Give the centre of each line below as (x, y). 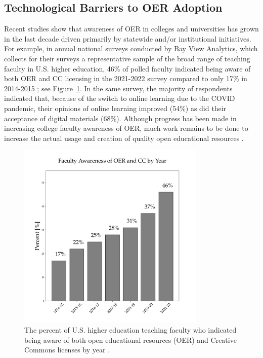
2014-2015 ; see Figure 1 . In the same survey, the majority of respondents (118, 88)
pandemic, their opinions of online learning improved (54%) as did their (115, 108)
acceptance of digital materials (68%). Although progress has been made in (120, 118)
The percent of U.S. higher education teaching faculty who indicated (130, 330)
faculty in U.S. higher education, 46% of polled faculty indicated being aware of (127, 68)
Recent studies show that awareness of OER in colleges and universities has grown (131, 29)
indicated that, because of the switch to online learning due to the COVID (120, 98)
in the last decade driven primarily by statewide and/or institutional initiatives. (128, 38)
